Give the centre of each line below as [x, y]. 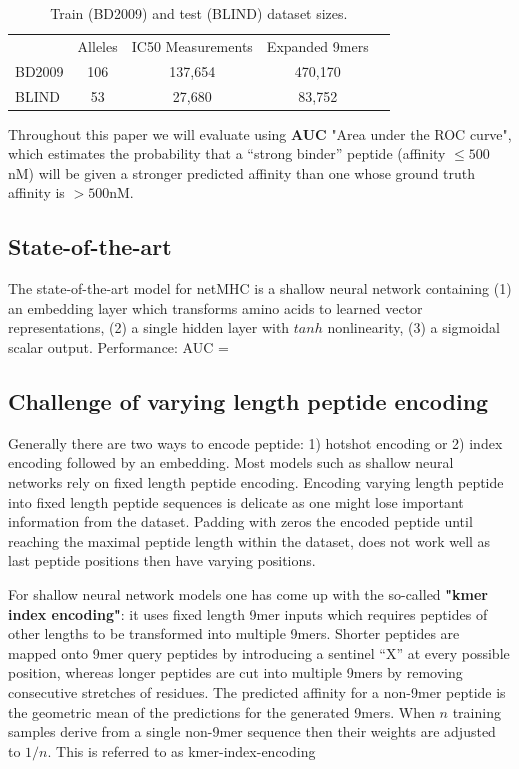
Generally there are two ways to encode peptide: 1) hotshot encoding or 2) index [255, 442]
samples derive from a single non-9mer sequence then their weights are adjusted [252, 731]
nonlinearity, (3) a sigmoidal [413, 327]
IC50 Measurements [192, 45]
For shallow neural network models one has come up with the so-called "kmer [248, 593]
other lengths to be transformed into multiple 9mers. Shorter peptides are [234, 633]
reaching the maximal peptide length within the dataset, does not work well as [249, 540]
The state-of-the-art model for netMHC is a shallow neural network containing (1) [260, 288]
